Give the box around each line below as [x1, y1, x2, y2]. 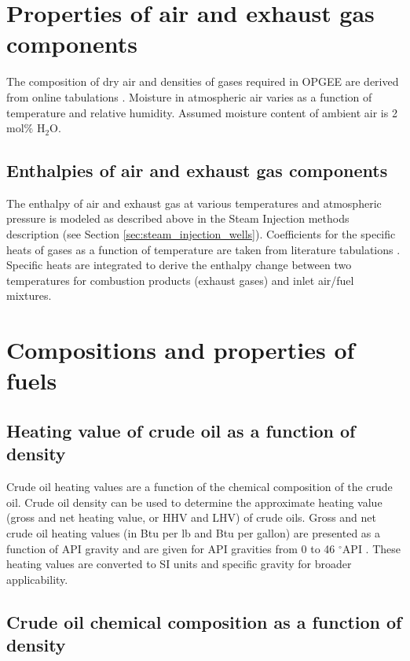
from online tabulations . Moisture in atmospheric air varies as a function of [6, 88, 372, 105]
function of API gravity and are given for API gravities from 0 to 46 [6, 540, 335, 556]
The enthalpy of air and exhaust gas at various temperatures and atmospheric [6, 194, 382, 211]
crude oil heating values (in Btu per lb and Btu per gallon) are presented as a [6, 524, 381, 541]
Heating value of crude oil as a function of [6, 419, 356, 442]
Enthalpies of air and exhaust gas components [6, 158, 388, 183]
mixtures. [6, 287, 52, 304]
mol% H [6, 120, 46, 136]
